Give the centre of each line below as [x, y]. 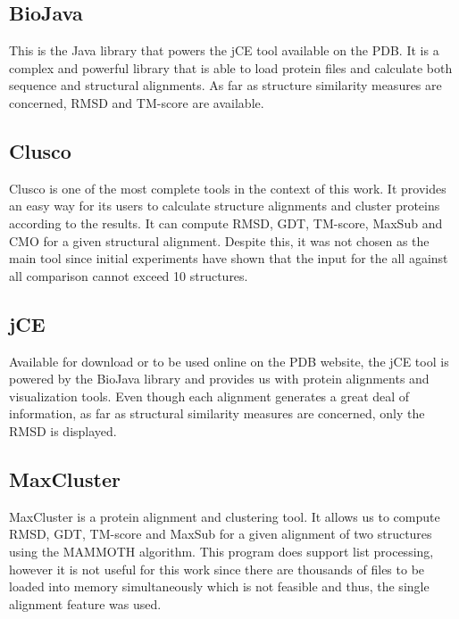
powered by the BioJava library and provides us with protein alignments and [219, 379]
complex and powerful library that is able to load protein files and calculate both [231, 67]
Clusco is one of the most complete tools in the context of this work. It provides [228, 188]
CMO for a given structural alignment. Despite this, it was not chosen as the [219, 240]
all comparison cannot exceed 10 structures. [129, 275]
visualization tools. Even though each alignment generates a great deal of [209, 396]
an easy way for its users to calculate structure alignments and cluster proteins [225, 206]
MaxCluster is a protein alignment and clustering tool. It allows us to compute [225, 516]
